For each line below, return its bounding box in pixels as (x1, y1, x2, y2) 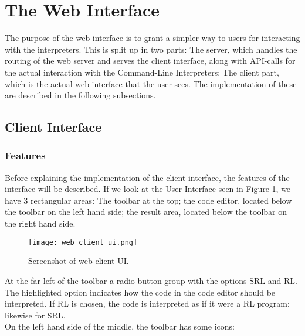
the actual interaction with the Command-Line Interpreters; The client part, (5, 66, 279, 78)
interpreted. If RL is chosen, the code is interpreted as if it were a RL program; (5, 297, 290, 310)
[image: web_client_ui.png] (28, 238, 138, 246)
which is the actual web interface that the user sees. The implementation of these (5, 77, 297, 90)
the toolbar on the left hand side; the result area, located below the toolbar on (5, 205, 287, 218)
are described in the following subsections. (5, 89, 156, 101)
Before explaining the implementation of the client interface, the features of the (5, 171, 290, 183)
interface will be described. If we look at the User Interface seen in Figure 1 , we (5, 183, 291, 195)
